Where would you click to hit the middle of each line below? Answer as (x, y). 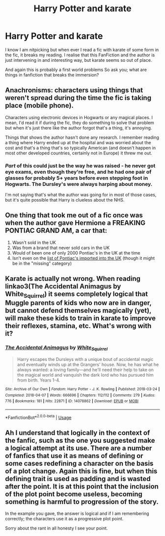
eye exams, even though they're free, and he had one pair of (78, 172)
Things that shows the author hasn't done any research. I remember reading (82, 137)
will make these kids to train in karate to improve (81, 319)
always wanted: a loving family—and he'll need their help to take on (85, 370)
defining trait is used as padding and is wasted (78, 479)
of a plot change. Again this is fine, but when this (81, 471)
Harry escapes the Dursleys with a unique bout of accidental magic (85, 359)
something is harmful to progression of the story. (82, 502)
